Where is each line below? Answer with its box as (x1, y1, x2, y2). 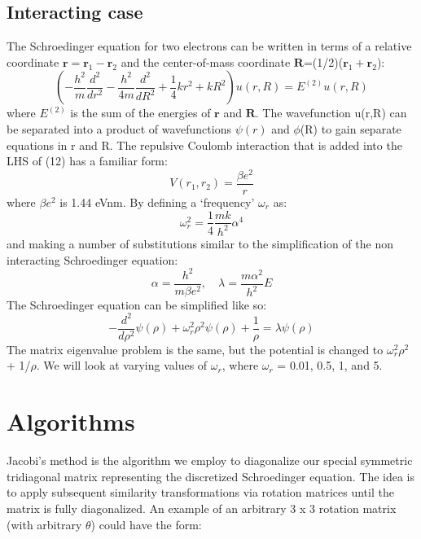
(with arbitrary (7, 515, 82, 532)
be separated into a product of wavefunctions (7, 120, 231, 137)
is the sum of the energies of (70, 104, 211, 121)
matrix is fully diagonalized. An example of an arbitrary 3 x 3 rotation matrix (7, 499, 397, 516)
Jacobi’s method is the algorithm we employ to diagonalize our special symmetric (7, 452, 413, 469)
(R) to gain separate (300, 120, 401, 137)
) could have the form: (90, 515, 202, 532)
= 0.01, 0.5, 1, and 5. (277, 357, 383, 374)
